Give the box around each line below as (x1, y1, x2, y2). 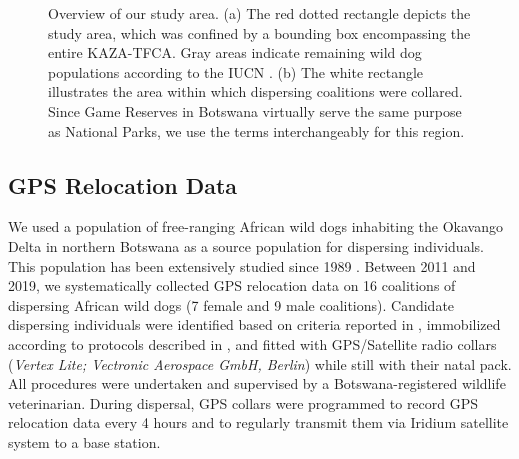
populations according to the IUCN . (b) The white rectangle (48, 61, 424, 82)
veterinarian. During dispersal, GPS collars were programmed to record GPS (8, 392, 479, 413)
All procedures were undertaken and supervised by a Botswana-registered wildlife (8, 373, 506, 394)
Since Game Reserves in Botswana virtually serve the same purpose (48, 100, 462, 121)
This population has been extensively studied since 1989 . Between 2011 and (8, 255, 476, 276)
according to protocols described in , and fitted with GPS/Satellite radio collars (8, 333, 497, 354)
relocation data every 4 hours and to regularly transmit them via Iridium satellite (8, 412, 509, 433)
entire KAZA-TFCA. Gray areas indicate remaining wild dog (48, 42, 422, 63)
